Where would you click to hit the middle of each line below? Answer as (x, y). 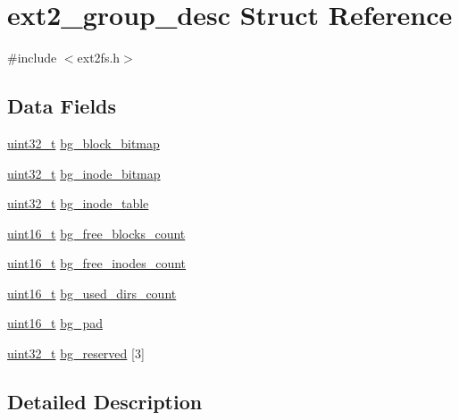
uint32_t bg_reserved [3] (76, 353)
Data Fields (62, 106)
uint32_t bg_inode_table (78, 203)
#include (32, 58)
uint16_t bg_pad (55, 323)
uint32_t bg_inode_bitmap (84, 173)
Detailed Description (105, 402)
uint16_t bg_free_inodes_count (97, 263)
